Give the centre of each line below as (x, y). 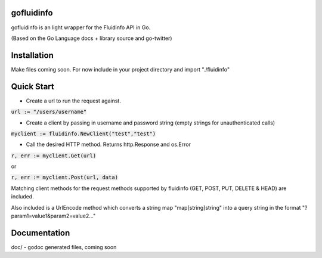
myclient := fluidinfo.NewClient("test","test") (83, 133)
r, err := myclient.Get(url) (54, 156)
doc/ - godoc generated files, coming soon (64, 247)
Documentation (41, 233)
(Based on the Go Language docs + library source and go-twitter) (92, 38)
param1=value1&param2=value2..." (53, 216)
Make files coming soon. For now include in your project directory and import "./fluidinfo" (120, 69)
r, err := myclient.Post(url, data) (65, 178)
